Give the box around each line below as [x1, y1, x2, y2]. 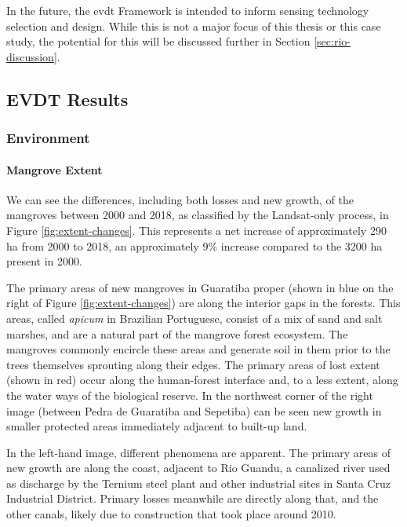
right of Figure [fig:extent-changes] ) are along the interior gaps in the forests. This [6, 295, 401, 311]
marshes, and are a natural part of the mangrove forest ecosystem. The [6, 325, 348, 342]
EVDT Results [6, 86, 129, 111]
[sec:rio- [314, 33, 351, 49]
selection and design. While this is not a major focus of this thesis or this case [6, 17, 381, 34]
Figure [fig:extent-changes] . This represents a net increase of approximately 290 [6, 221, 387, 238]
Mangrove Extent [6, 161, 103, 177]
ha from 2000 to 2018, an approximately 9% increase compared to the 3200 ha [6, 237, 383, 254]
